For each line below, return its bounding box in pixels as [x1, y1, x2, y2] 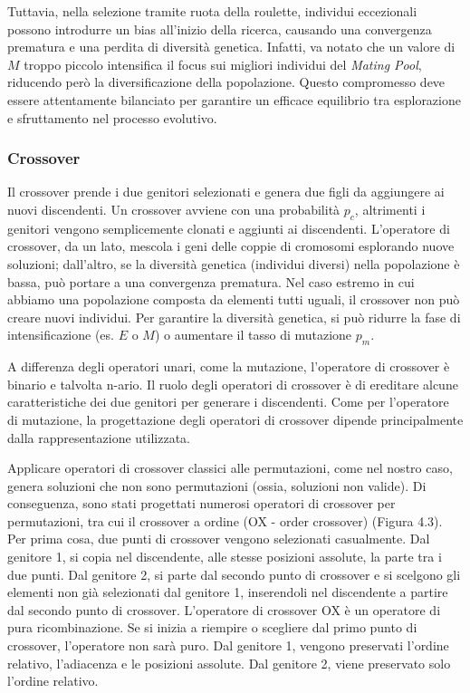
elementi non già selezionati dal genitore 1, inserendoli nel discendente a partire [7, 582, 448, 602]
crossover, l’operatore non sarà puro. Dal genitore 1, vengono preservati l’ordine [7, 636, 449, 655]
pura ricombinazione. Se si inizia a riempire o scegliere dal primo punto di [7, 618, 417, 637]
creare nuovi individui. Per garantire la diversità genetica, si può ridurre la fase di [7, 307, 461, 326]
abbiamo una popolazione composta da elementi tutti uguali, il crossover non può [7, 290, 460, 309]
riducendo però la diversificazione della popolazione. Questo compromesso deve [7, 72, 446, 91]
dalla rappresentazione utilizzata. [7, 428, 191, 447]
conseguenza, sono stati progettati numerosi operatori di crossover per [7, 494, 396, 513]
